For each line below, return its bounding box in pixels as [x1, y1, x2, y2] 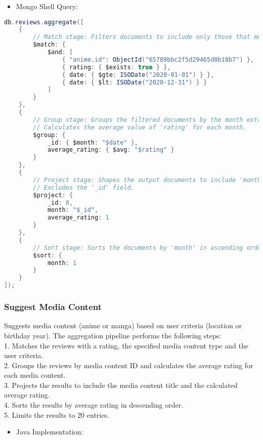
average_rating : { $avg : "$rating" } [47, 146, 174, 154]
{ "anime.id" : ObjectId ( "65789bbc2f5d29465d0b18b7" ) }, [62, 56, 254, 63]
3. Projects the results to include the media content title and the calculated [4, 379, 238, 390]
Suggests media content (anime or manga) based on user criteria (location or [4, 320, 242, 331]
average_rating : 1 [47, 214, 109, 222]
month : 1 [47, 259, 77, 267]
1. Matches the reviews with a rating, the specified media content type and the [4, 340, 248, 350]
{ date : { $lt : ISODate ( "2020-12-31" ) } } [62, 78, 207, 86]
